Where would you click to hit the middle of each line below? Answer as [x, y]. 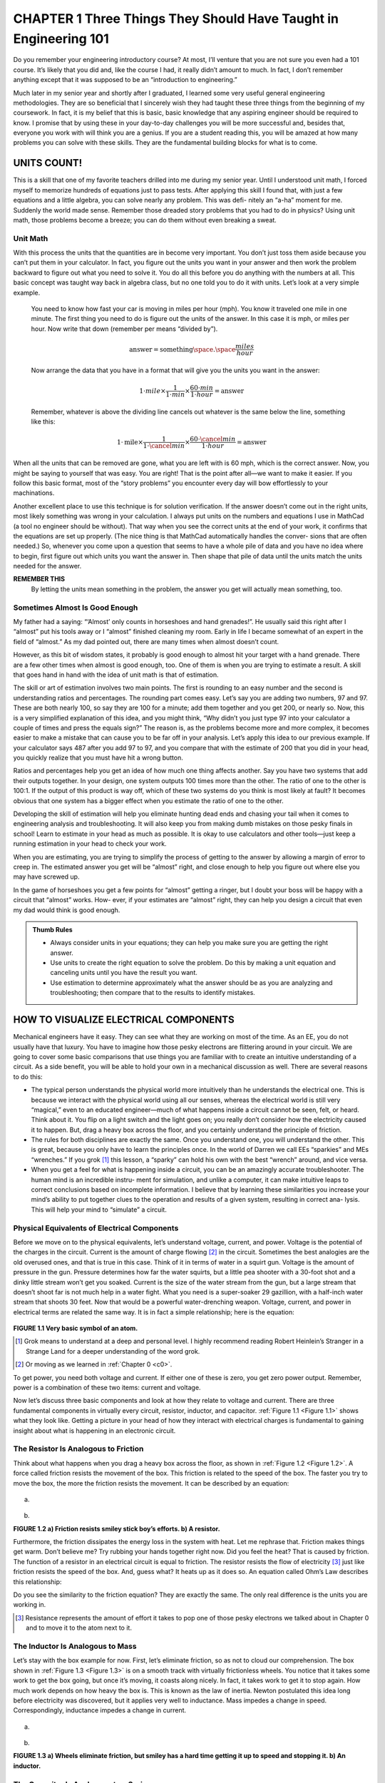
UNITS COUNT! [48, 163]
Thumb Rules [52, 929]
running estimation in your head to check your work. [90, 844]
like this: [43, 422]
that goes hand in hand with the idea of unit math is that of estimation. [116, 675]
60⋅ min [202, 388]
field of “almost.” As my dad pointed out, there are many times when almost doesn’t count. [146, 641]
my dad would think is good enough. [67, 910]
